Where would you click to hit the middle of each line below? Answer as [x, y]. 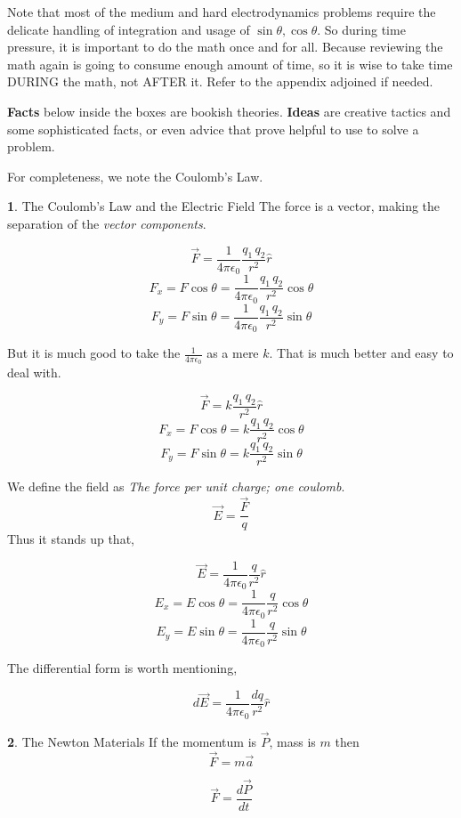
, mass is [292, 741]
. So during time [361, 29]
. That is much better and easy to [361, 353]
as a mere [233, 353]
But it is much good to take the [94, 353]
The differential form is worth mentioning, [122, 668]
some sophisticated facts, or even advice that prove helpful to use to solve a [213, 129]
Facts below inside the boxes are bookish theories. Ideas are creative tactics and [229, 111]
